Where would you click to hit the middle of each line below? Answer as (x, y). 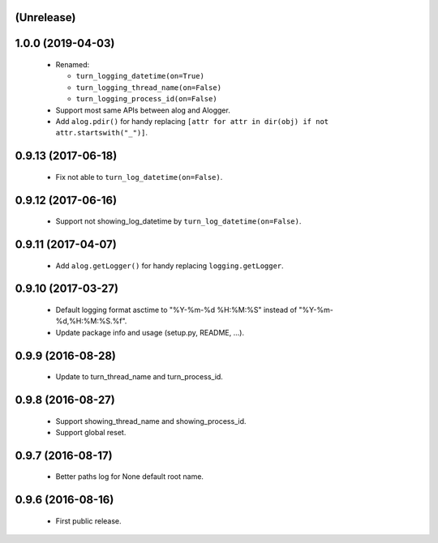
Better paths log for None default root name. (130, 477)
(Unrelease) (45, 17)
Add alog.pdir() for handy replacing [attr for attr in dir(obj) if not (192, 121)
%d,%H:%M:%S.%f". (91, 321)
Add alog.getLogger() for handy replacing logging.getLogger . (170, 265)
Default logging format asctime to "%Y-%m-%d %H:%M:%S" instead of (176, 310)
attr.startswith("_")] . (102, 133)
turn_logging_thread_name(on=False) (149, 88)
